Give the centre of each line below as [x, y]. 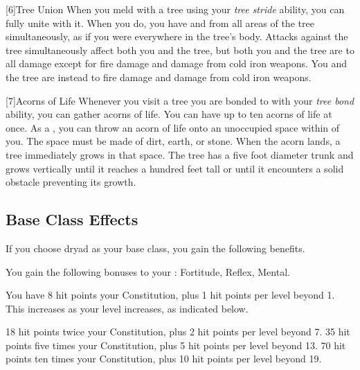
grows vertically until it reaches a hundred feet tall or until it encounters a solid [175, 168]
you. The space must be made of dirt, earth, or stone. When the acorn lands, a [173, 141]
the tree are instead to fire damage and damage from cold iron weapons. [159, 77]
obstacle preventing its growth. [71, 182]
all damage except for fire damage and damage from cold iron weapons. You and [176, 63]
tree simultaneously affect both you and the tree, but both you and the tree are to [180, 50]
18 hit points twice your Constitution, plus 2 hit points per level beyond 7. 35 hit [178, 332]
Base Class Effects [72, 219]
